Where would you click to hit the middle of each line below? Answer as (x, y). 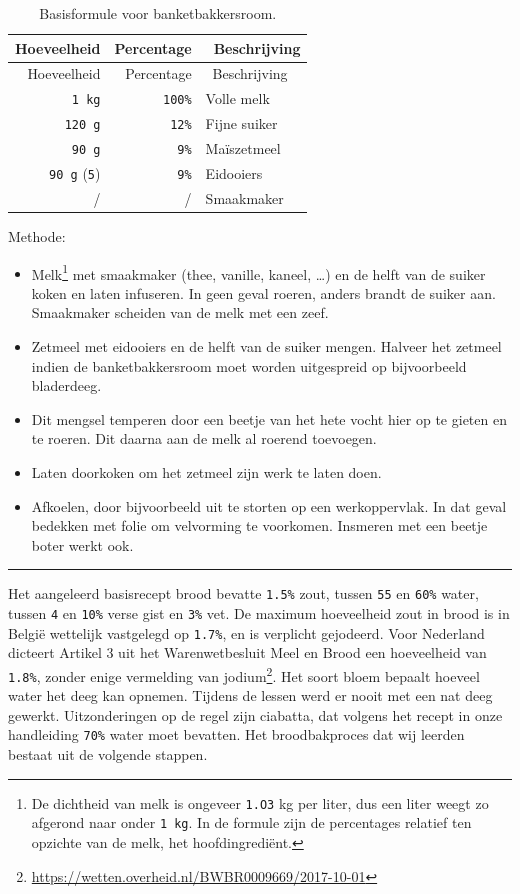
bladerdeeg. (66, 385)
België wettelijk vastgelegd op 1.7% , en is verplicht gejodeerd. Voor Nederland (246, 632)
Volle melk (237, 98)
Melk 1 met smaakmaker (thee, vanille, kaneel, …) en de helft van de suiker (258, 272)
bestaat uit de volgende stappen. (108, 754)
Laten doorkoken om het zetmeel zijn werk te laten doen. (206, 472)
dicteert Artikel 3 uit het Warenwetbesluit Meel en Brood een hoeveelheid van (247, 652)
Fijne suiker (241, 123)
